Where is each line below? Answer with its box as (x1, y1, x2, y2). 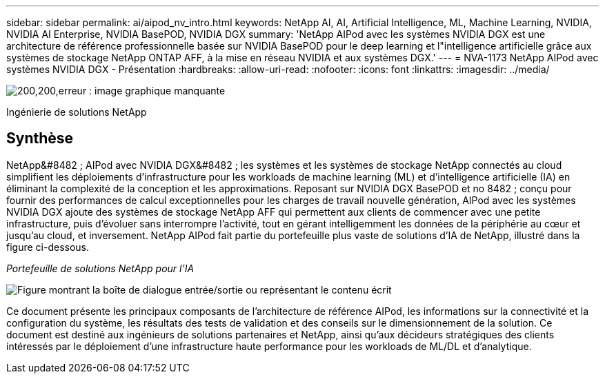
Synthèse (6, 130, 74, 147)
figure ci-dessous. (6, 240, 90, 253)
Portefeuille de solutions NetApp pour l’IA (6, 262, 195, 274)
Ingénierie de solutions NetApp (6, 106, 147, 118)
